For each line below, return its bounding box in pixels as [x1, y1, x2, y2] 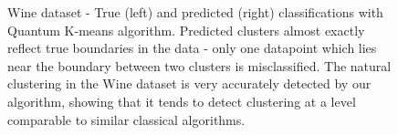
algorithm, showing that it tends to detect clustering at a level [7, 91, 356, 110]
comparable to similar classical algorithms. [7, 109, 246, 129]
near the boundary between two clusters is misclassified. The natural [7, 56, 392, 75]
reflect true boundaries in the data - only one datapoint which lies [7, 38, 377, 57]
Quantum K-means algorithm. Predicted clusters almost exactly [7, 20, 365, 39]
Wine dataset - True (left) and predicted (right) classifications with [7, 3, 383, 21]
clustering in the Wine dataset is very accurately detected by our [7, 74, 372, 93]
